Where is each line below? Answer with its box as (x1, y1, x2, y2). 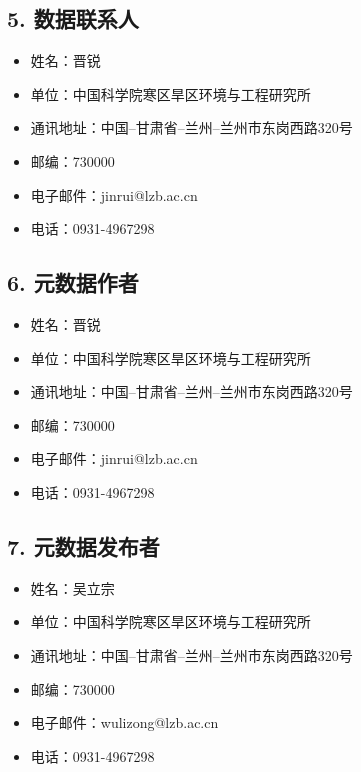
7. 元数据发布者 (7, 530, 160, 561)
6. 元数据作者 (7, 267, 139, 298)
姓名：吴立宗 (30, 577, 115, 598)
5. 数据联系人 (7, 3, 139, 34)
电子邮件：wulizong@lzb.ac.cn (30, 712, 219, 733)
